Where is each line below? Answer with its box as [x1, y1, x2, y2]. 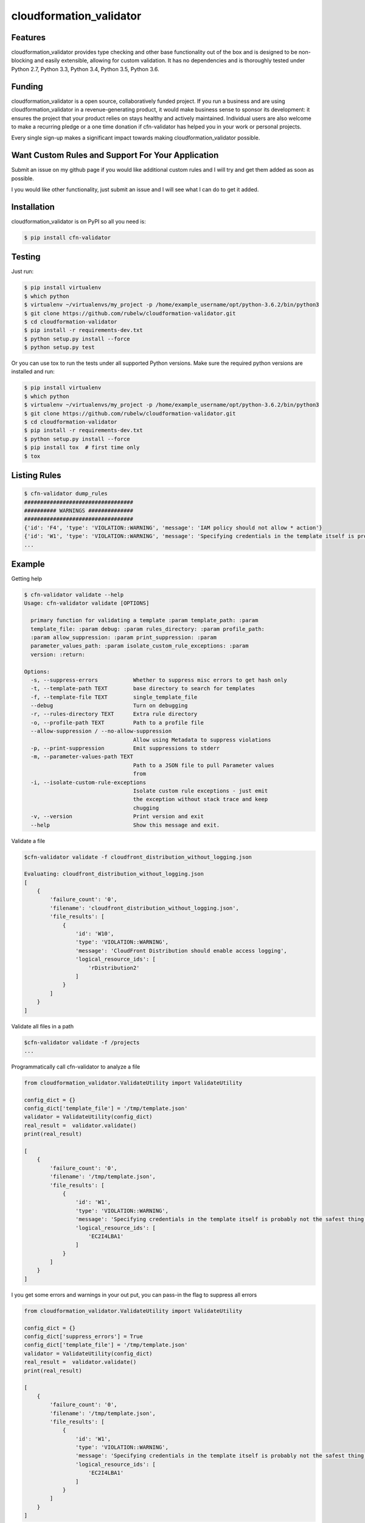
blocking [11, 57, 33, 64]
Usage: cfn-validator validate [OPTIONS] [24, 600, 150, 607]
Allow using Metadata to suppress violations [133, 736, 271, 743]
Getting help [11, 575, 43, 582]
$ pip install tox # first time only [24, 444, 140, 451]
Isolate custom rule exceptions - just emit [133, 788, 268, 794]
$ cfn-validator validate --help [24, 592, 124, 598]
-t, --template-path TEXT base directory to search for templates [30, 685, 255, 692]
